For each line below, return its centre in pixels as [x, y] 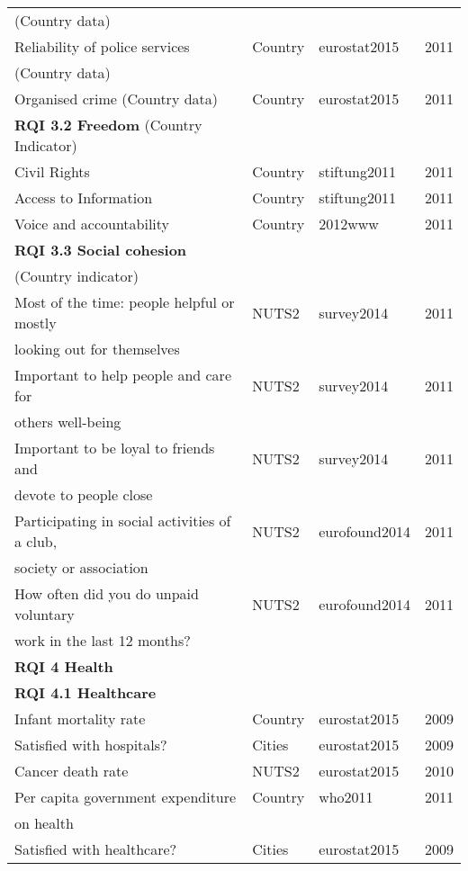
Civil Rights [52, 171]
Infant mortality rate [80, 718]
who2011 [346, 797]
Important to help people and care [123, 375]
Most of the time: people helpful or [125, 302]
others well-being [68, 422]
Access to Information [84, 198]
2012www [349, 224]
